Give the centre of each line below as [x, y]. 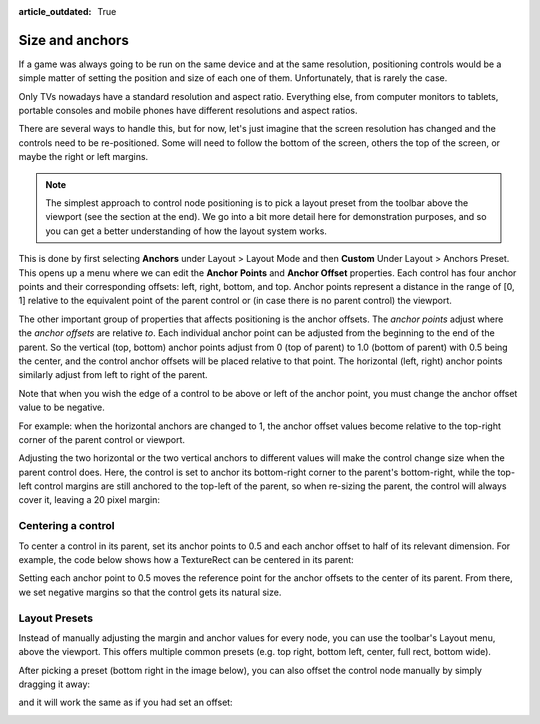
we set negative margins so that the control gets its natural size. [150, 592]
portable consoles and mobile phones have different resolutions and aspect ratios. [188, 111]
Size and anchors [73, 40]
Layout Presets [56, 618]
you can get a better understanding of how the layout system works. [186, 231]
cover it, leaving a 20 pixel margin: [89, 500]
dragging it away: [54, 684]
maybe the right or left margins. [83, 157]
